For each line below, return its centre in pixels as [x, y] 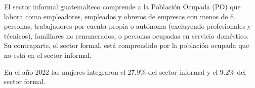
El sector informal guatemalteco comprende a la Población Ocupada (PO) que [122, 6]
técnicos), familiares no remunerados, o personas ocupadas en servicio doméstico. [127, 35]
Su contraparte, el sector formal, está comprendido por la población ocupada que [127, 45]
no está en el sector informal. [48, 55]
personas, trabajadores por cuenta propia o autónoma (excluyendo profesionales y [127, 26]
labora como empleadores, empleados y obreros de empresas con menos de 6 [119, 16]
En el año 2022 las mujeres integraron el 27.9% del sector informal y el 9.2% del [125, 71]
